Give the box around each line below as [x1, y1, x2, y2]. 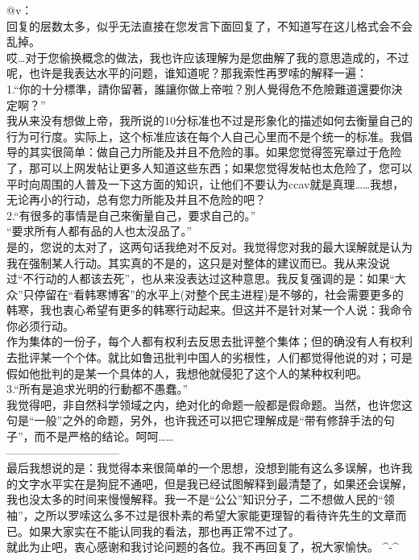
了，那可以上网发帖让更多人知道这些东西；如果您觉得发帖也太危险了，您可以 [6, 159, 413, 176]
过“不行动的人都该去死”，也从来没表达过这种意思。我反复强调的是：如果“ [6, 270, 395, 287]
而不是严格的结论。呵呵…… [34, 428, 174, 445]
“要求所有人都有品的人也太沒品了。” [6, 222, 193, 239]
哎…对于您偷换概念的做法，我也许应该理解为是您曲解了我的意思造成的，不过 [6, 48, 409, 65]
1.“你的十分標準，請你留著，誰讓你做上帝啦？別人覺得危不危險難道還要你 [6, 80, 392, 97]
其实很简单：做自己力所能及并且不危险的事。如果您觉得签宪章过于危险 [28, 143, 401, 160]
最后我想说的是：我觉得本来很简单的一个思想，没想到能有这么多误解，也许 [6, 459, 401, 476]
